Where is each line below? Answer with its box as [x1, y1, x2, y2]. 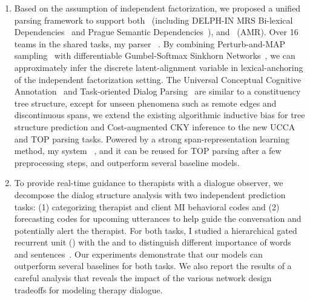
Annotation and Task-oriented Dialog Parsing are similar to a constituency [14, 85, 301, 98]
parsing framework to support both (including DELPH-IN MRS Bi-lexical [14, 13, 293, 26]
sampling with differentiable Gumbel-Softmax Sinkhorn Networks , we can [14, 49, 295, 62]
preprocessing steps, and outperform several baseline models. [14, 156, 240, 168]
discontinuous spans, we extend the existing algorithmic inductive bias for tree [14, 108, 305, 121]
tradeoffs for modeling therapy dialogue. [14, 283, 163, 296]
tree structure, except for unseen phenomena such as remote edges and [14, 96, 277, 109]
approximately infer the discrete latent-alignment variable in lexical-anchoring [14, 61, 303, 73]
